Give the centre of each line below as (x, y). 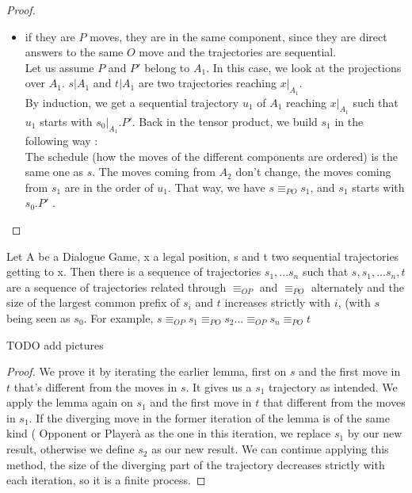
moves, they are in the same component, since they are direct (238, 36)
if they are (50, 36)
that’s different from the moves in (95, 386)
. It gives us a (219, 386)
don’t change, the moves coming (313, 172)
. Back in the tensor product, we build (225, 121)
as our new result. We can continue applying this (270, 449)
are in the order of (109, 187)
